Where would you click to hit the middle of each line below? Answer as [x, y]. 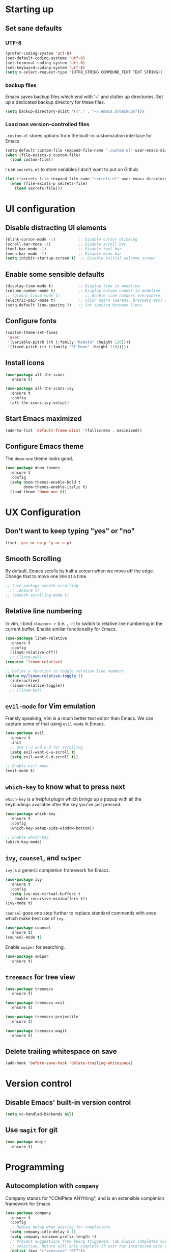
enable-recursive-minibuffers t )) [51, 899]
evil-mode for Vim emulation [50, 706]
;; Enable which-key [27, 837]
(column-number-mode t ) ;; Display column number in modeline [83, 291]
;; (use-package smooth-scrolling [42, 586]
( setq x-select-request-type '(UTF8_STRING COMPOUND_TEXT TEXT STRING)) [84, 73]
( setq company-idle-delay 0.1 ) [43, 1232]
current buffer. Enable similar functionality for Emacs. [61, 629]
